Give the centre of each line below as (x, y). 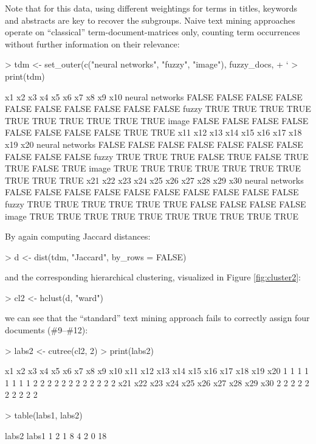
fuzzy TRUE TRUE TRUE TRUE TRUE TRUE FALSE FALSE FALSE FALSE (156, 203)
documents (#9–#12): (46, 330)
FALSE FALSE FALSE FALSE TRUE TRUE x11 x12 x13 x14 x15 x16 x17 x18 (153, 132)
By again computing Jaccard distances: (78, 236)
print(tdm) (25, 76)
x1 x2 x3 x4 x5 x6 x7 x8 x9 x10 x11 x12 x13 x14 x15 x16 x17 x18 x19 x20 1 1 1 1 (157, 371)
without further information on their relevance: (92, 43)
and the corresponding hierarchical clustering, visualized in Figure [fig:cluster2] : (153, 277)
